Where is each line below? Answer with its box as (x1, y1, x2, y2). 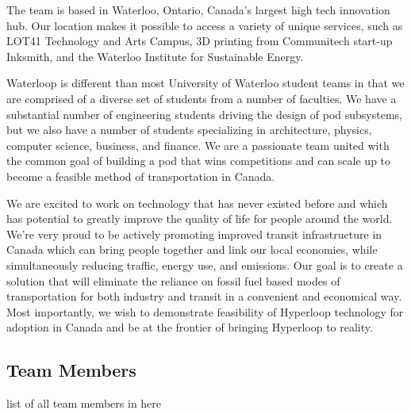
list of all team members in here (6, 395, 162, 412)
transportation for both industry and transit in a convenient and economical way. (6, 288, 402, 305)
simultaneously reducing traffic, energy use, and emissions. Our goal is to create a (6, 256, 403, 273)
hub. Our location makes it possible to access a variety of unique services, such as (6, 17, 403, 33)
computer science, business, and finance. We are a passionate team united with (6, 136, 390, 153)
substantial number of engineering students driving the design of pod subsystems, (6, 105, 403, 122)
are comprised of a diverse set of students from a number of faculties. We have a (6, 90, 397, 106)
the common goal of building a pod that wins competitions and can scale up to (6, 152, 391, 169)
